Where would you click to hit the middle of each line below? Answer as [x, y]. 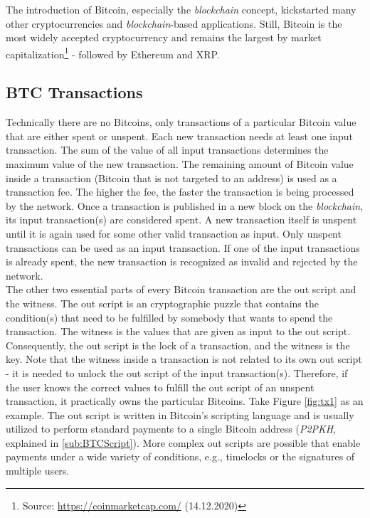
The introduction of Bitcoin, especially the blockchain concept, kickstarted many [181, 9]
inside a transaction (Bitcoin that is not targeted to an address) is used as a [171, 178]
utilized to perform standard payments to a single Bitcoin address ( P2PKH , [171, 429]
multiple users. [38, 471]
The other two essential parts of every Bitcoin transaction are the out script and [181, 289]
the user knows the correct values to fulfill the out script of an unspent [160, 387]
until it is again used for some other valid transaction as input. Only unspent [174, 233]
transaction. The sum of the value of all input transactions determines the [167, 150]
